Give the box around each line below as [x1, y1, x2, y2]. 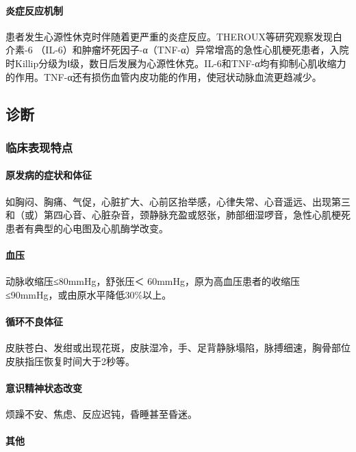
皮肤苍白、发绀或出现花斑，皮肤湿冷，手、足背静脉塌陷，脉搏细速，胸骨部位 [5, 340, 351, 355]
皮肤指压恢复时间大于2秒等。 [5, 353, 135, 368]
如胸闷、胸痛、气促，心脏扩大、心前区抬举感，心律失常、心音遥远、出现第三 [5, 194, 351, 208]
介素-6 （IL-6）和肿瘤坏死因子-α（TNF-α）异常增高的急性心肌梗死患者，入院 [5, 42, 349, 57]
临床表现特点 [5, 138, 73, 155]
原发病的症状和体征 [5, 168, 92, 182]
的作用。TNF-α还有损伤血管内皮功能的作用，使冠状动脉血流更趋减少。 [5, 69, 322, 84]
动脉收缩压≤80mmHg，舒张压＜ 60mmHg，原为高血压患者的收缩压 [5, 274, 300, 288]
